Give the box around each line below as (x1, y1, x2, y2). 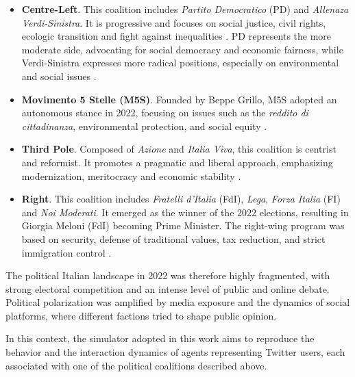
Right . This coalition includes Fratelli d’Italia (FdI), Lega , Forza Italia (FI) (21, 192, 341, 206)
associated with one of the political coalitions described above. (5, 358, 267, 372)
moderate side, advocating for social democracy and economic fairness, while (21, 42, 343, 56)
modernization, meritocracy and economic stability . (21, 168, 241, 183)
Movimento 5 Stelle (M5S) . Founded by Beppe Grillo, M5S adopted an (21, 92, 337, 106)
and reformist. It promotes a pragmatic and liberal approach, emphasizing (21, 155, 333, 169)
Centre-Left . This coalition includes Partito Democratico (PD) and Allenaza (21, 2, 349, 16)
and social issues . (21, 68, 97, 83)
